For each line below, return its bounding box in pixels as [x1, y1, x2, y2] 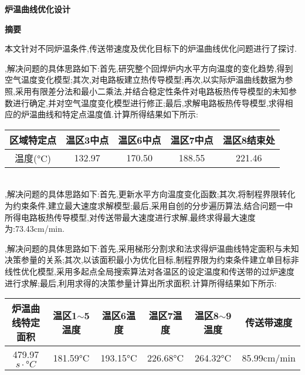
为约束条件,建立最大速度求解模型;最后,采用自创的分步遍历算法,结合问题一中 [5, 199, 293, 211]
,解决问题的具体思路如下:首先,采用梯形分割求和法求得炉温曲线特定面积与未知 [5, 242, 299, 254]
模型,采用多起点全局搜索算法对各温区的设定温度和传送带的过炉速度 [37, 265, 294, 277]
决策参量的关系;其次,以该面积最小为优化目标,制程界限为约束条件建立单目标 [5, 254, 291, 266]
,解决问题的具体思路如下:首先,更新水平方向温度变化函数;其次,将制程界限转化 [5, 188, 296, 200]
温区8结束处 [222, 133, 275, 147]
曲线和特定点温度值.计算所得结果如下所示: [37, 108, 198, 120]
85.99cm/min [242, 350, 296, 364]
